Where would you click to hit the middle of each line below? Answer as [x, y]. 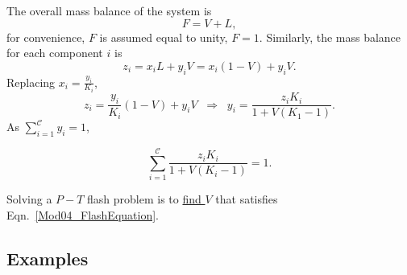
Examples [48, 258]
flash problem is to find [144, 199]
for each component [55, 53]
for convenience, [46, 37]
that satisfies [247, 199]
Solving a [29, 199]
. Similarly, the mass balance [330, 37]
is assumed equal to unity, [164, 37]
